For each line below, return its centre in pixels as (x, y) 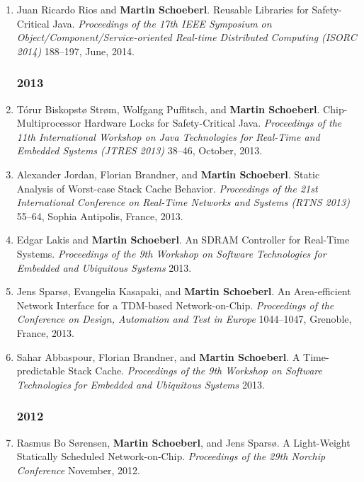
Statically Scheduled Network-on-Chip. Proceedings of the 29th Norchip (171, 456)
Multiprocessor (49, 123)
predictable (41, 371)
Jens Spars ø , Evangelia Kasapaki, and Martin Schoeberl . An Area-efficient (184, 291)
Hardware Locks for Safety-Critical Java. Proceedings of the (213, 123)
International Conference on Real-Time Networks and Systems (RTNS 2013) (183, 202)
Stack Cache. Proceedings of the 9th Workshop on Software (195, 371)
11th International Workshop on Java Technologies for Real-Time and (168, 136)
